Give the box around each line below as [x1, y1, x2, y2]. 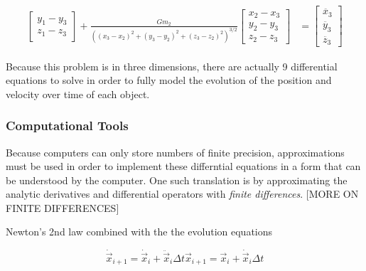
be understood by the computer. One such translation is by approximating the [6, 172, 348, 187]
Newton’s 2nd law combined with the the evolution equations [6, 224, 273, 239]
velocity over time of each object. [6, 86, 150, 101]
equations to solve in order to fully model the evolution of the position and [6, 73, 332, 87]
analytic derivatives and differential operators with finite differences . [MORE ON [6, 186, 359, 201]
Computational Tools [6, 117, 129, 134]
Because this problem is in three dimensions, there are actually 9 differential [6, 58, 338, 73]
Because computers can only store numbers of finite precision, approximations [6, 144, 345, 159]
